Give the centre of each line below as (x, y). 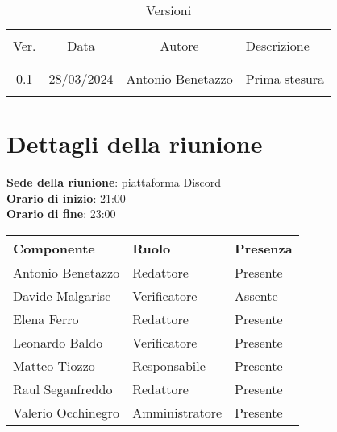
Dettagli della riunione (135, 144)
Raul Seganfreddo (63, 389)
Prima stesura (285, 78)
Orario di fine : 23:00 (61, 214)
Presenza (264, 248)
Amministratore (177, 412)
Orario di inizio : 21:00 (66, 197)
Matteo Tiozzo (54, 365)
